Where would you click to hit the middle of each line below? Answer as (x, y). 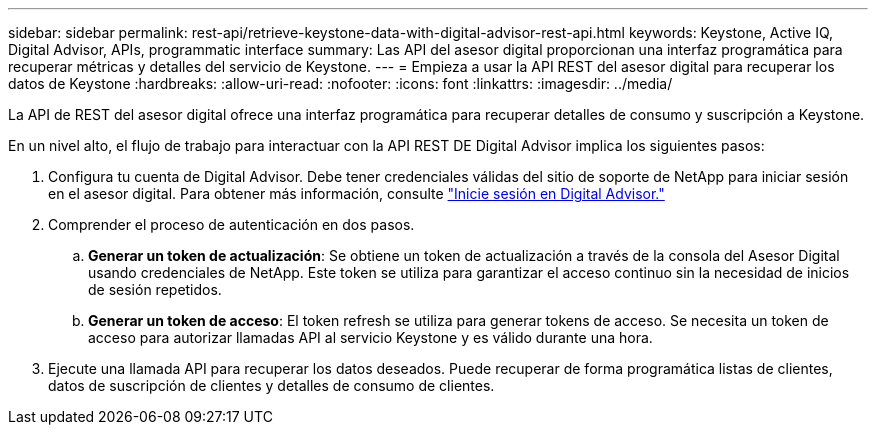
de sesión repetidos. (155, 289)
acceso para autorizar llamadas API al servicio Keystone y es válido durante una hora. (370, 337)
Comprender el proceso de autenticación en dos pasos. (231, 224)
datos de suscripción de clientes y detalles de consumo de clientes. (271, 385)
